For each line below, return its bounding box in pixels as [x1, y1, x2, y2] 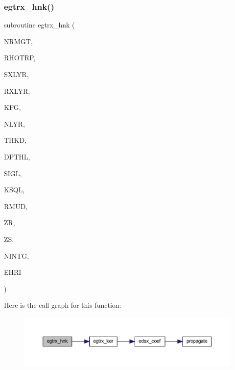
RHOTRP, [4, 53, 36, 63]
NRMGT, [4, 36, 33, 46]
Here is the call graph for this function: [4, 300, 121, 310]
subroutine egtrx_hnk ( [4, 20, 75, 30]
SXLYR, [4, 69, 29, 79]
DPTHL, [4, 151, 30, 161]
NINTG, [4, 250, 29, 261]
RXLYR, [4, 85, 30, 96]
